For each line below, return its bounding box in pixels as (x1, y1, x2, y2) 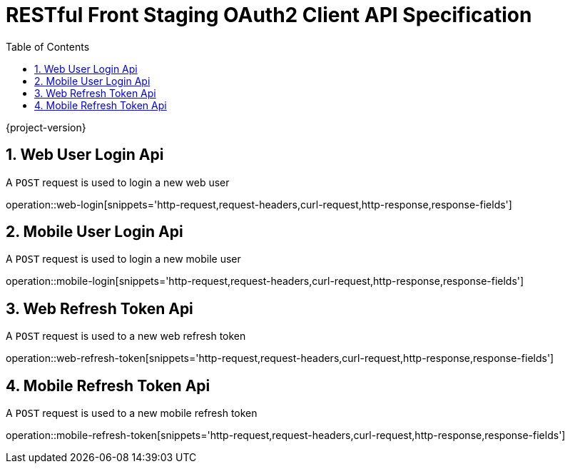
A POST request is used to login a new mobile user (6, 253, 241, 266)
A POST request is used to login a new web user (6, 176, 230, 188)
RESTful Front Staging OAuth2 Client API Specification (6, 3, 532, 27)
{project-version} (6, 121, 86, 133)
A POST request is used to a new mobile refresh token (6, 407, 258, 420)
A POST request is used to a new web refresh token (6, 330, 246, 343)
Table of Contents (6, 40, 90, 53)
